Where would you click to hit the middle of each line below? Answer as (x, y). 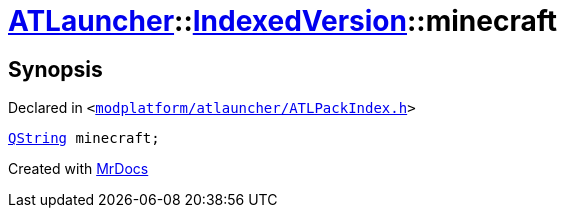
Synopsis (55, 69)
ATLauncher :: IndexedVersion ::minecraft (282, 21)
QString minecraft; (84, 138)
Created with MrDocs (78, 169)
